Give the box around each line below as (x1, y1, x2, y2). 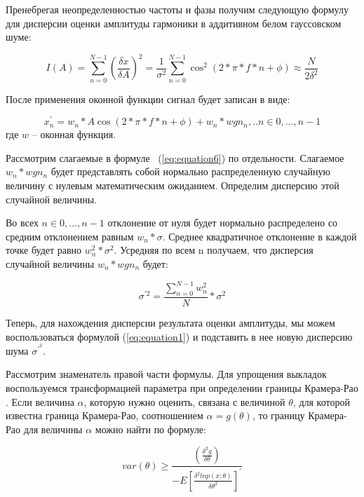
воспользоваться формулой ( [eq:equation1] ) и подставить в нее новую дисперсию (6, 329, 353, 343)
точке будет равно (6, 243, 82, 257)
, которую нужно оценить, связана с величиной (83, 394, 285, 409)
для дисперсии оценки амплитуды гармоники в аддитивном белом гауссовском (6, 15, 342, 30)
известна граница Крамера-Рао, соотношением (6, 408, 203, 423)
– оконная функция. (32, 127, 116, 142)
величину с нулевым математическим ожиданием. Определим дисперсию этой (6, 178, 339, 193)
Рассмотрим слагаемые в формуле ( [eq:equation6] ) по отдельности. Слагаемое (6, 150, 344, 165)
